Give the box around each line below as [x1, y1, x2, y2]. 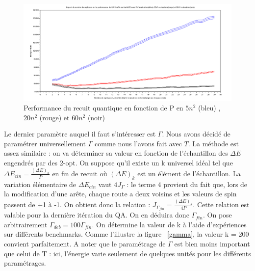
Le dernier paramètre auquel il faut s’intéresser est [4, 129, 156, 139]
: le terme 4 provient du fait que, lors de [127, 179, 248, 189]
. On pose [203, 210, 232, 220]
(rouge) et [39, 112, 70, 122]
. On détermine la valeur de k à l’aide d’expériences [92, 219, 247, 229]
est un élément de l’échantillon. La [137, 168, 241, 178]
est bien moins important [174, 239, 250, 249]
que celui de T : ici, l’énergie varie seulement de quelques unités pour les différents [4, 248, 251, 258]
